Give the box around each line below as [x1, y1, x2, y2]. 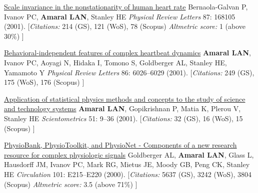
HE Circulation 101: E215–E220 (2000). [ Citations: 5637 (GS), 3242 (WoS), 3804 [4, 169, 251, 179]
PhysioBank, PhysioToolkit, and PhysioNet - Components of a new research [4, 140, 237, 150]
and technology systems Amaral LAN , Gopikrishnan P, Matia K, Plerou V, [4, 103, 241, 114]
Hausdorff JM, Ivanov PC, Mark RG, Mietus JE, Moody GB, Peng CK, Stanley [4, 159, 250, 170]
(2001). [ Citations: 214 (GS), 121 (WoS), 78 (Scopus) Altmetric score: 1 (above [4, 21, 246, 31]
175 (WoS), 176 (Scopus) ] [4, 77, 84, 87]
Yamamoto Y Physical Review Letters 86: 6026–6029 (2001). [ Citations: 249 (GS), [4, 67, 254, 77]
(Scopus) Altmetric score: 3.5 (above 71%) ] [4, 179, 137, 189]
